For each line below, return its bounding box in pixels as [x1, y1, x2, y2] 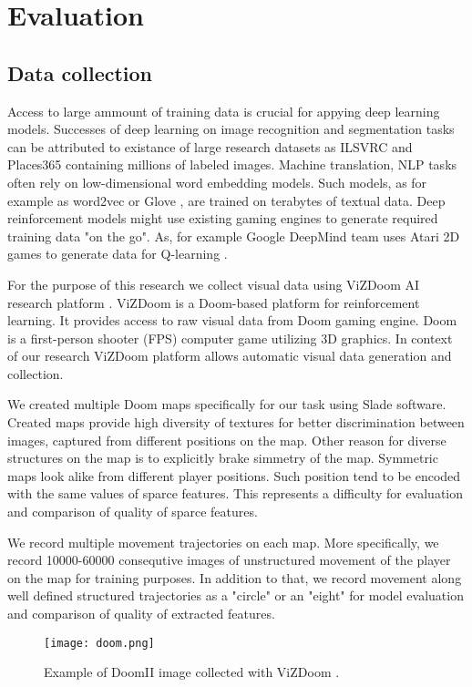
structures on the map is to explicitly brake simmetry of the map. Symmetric [7, 448, 438, 467]
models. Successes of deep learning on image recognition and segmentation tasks [7, 119, 455, 138]
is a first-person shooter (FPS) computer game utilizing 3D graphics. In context [7, 328, 453, 347]
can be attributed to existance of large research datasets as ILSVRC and [7, 137, 413, 156]
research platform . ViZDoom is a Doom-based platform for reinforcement [7, 292, 420, 312]
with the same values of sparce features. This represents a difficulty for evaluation [7, 484, 464, 503]
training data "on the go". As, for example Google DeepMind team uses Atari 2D [7, 226, 460, 245]
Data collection [7, 58, 153, 87]
